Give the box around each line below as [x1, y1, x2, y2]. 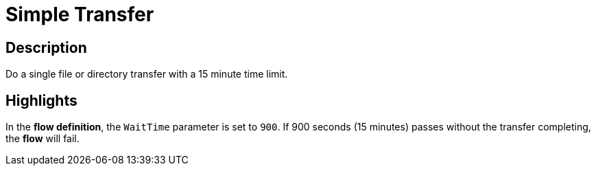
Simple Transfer [5, 3, 154, 26]
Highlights [5, 91, 78, 109]
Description [5, 38, 87, 56]
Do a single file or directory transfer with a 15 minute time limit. [5, 68, 288, 80]
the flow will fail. [5, 133, 80, 145]
